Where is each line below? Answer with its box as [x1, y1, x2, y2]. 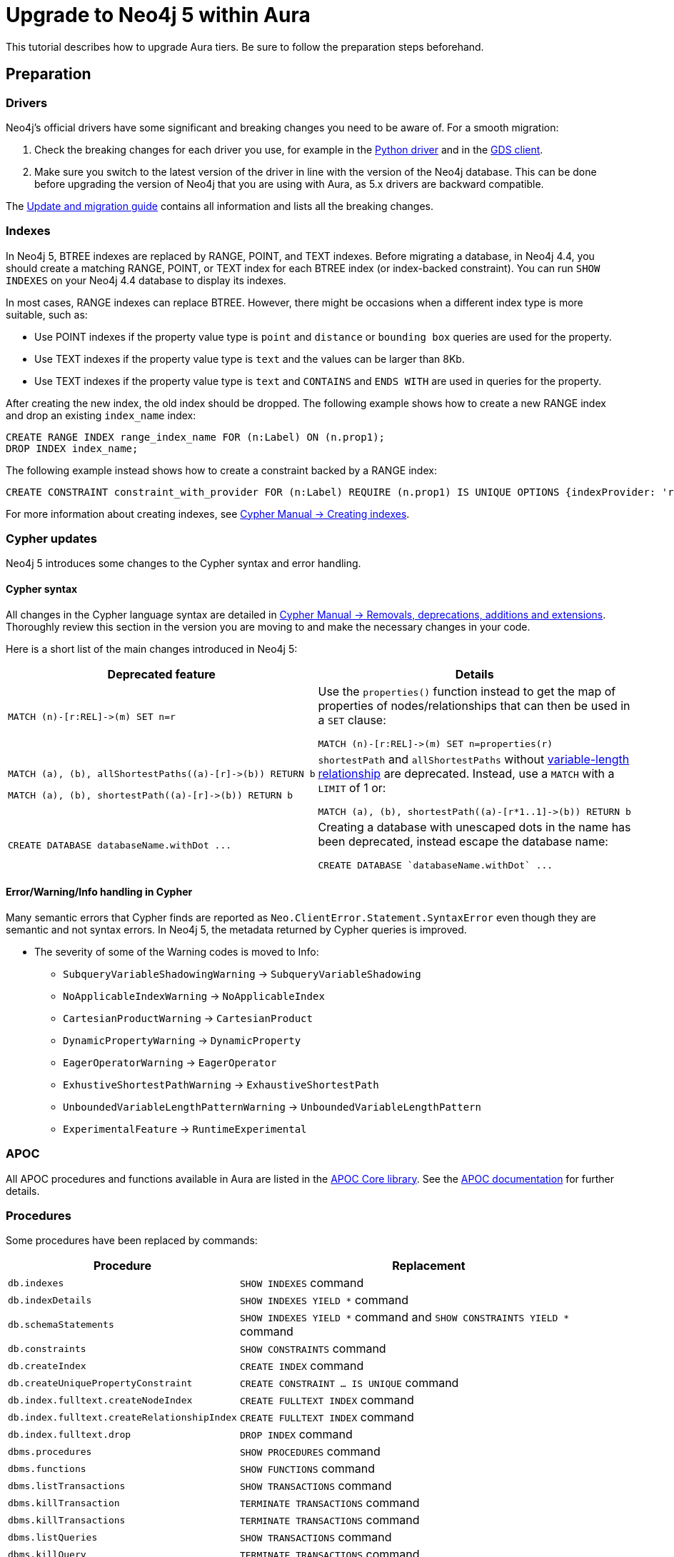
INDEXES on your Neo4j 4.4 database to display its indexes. [6, 274, 286, 286]
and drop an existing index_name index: [6, 409, 196, 421]
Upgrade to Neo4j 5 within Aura [6, 3, 311, 27]
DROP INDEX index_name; [6, 442, 139, 454]
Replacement [392, 1258, 466, 1273]
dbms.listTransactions [8, 1480, 126, 1491]
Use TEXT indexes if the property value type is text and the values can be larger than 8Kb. [34, 352, 465, 365]
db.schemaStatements [8, 1318, 114, 1330]
